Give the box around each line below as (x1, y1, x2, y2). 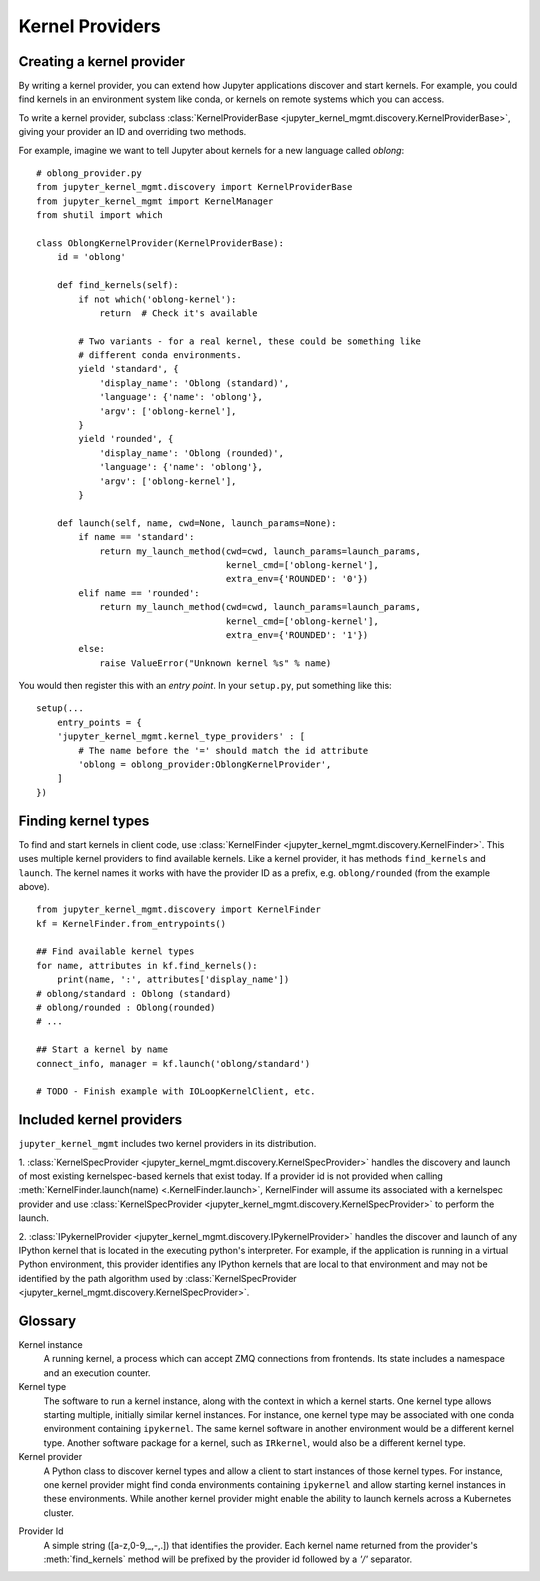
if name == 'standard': (78, 531, 195, 543)
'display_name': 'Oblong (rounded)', (99, 447, 285, 459)
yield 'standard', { (78, 363, 179, 375)
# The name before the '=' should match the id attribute (78, 745, 369, 756)
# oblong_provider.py (36, 168, 142, 179)
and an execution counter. (43, 1366, 151, 1379)
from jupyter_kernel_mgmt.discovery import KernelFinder (36, 904, 322, 915)
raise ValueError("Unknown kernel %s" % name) (99, 657, 332, 669)
